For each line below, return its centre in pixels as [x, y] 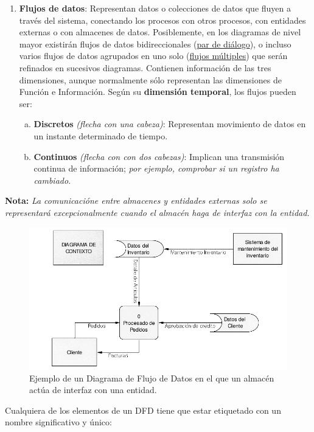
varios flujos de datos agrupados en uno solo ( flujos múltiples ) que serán [153, 56]
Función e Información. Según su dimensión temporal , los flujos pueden [158, 92]
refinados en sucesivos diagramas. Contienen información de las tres [145, 67]
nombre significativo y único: [58, 422]
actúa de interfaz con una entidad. [93, 390]
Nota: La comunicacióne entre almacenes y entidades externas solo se [136, 200]
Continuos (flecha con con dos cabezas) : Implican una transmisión [159, 156]
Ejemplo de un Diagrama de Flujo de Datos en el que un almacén [152, 378]
